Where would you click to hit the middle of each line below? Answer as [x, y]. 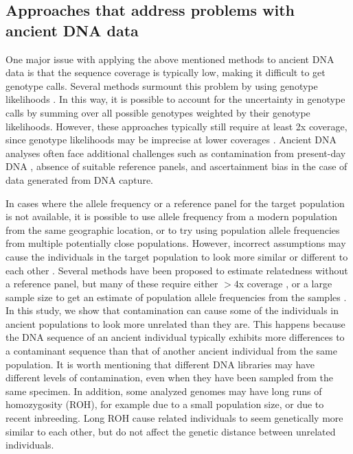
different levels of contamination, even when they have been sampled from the [169, 378]
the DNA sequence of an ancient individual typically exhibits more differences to [175, 337]
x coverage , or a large [285, 284]
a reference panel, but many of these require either [112, 284]
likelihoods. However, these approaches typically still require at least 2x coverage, [176, 126]
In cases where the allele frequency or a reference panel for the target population [175, 203]
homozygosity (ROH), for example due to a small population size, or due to [165, 404]
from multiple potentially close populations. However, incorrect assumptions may [176, 243]
